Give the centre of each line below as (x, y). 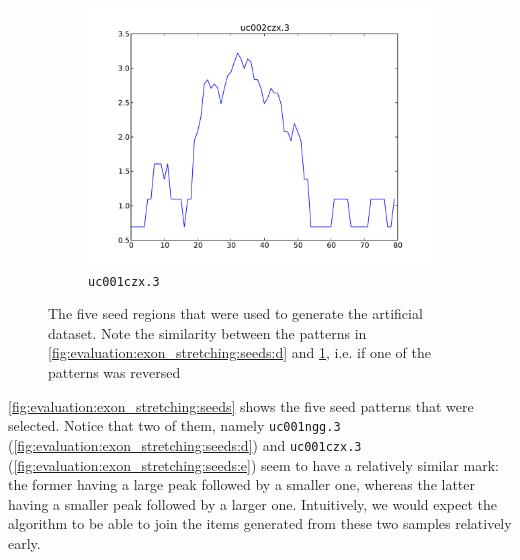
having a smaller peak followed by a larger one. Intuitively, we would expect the (253, 503)
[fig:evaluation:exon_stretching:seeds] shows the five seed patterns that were (241, 405)
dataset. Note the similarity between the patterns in (207, 332)
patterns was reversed (114, 372)
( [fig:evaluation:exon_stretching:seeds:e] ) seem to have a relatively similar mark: (253, 464)
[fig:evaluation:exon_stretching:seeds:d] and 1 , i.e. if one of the (239, 352)
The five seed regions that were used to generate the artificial (235, 313)
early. (24, 542)
